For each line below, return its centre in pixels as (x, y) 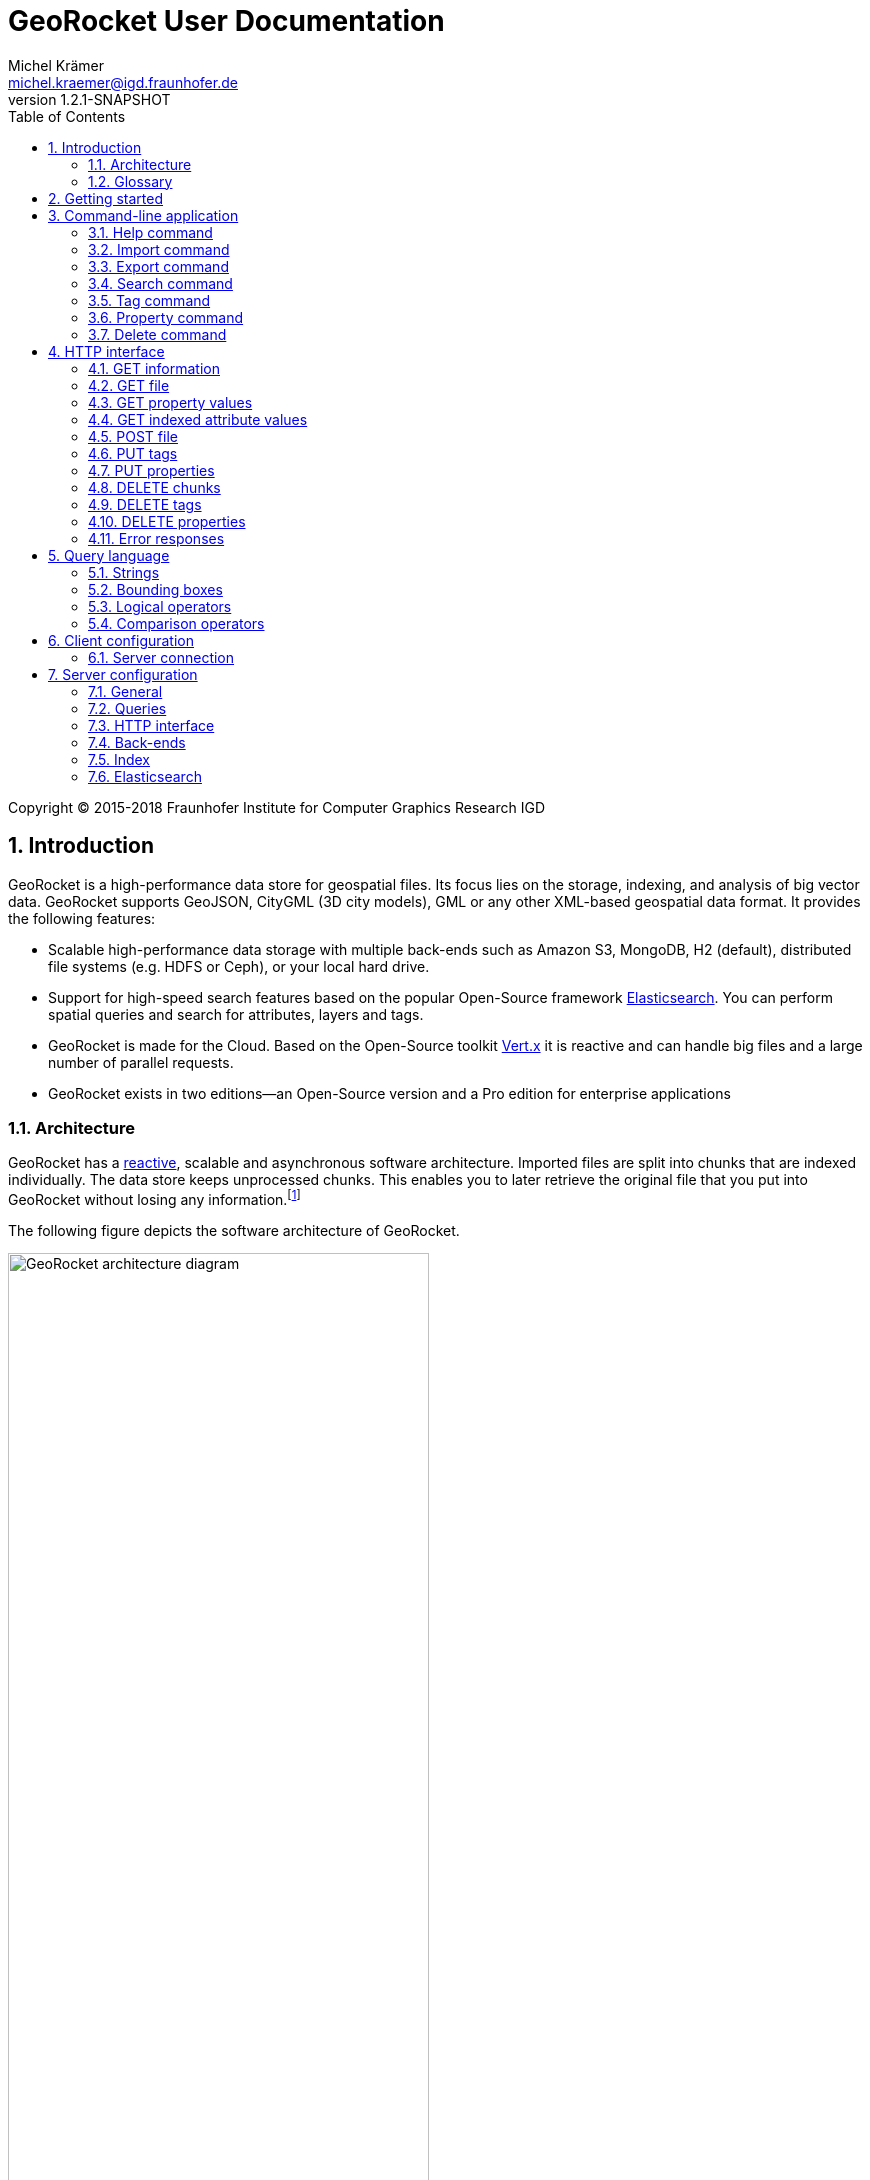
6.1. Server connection (161, 657)
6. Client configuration (121, 640)
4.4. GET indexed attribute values (198, 419)
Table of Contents (67, 116)
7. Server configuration (123, 674)
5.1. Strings (124, 572)
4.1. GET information (154, 368)
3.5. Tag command (149, 300)
